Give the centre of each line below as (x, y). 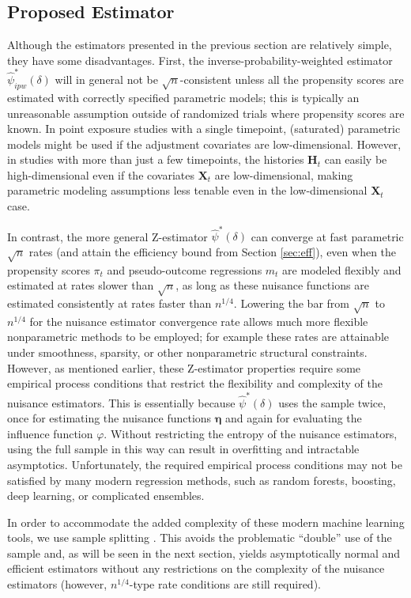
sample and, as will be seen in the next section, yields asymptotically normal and (204, 553)
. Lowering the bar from (291, 303)
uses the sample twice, (332, 402)
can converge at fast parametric (327, 236)
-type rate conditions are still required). (225, 584)
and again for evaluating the (294, 418)
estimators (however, (57, 584)
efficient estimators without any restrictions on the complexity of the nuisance (196, 568)
